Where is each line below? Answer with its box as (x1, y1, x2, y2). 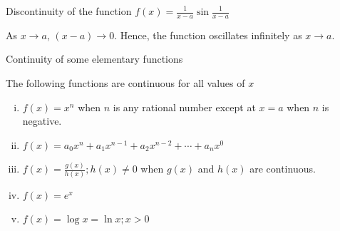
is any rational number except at (113, 99, 256, 114)
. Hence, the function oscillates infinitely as (114, 27, 302, 42)
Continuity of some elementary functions (6, 51, 183, 66)
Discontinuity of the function (6, 4, 132, 18)
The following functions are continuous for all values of (6, 76, 245, 91)
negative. (22, 113, 62, 128)
